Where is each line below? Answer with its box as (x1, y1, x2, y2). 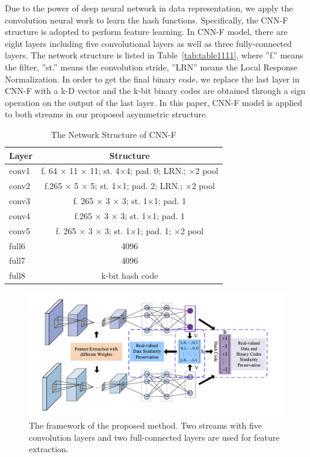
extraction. (29, 443, 69, 455)
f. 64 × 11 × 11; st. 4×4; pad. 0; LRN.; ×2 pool (41, 164, 219, 177)
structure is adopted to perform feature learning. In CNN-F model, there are (5, 25, 288, 38)
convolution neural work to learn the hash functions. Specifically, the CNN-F (5, 13, 288, 26)
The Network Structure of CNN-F (51, 128, 176, 140)
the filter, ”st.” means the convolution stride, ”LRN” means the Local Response (5, 60, 298, 73)
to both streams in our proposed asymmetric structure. (5, 108, 208, 120)
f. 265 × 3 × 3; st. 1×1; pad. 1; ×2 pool (55, 224, 204, 237)
